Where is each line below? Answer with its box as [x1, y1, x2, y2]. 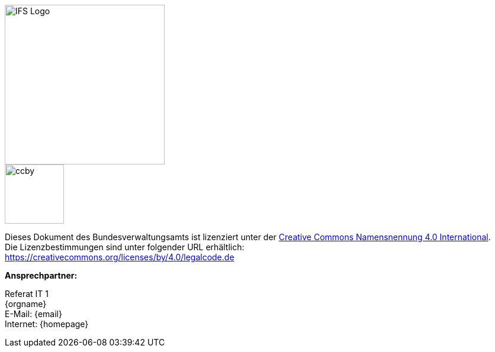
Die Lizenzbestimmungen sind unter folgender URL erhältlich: [5, 242, 245, 252]
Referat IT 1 [5, 289, 49, 299]
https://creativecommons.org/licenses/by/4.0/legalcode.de [5, 252, 234, 262]
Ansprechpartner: [5, 270, 78, 280]
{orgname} [5, 299, 47, 309]
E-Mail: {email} [5, 309, 62, 319]
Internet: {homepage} [5, 319, 89, 329]
